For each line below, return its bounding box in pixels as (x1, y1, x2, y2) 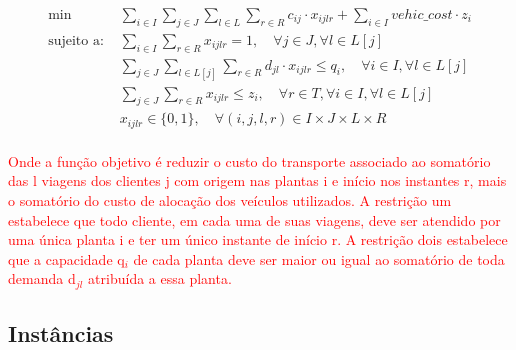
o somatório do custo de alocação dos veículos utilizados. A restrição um (8, 190, 452, 211)
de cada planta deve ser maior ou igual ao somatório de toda (133, 248, 505, 269)
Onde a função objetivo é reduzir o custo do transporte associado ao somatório (8, 150, 491, 171)
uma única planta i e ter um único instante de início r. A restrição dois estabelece (8, 229, 508, 250)
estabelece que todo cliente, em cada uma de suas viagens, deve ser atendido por (8, 209, 501, 230)
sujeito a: (48, 33, 104, 48)
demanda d (8, 268, 76, 289)
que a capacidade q (8, 248, 125, 269)
